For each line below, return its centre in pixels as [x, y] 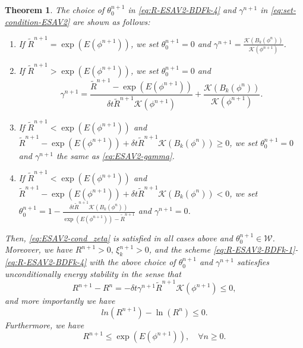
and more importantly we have [60, 301]
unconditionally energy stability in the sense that [93, 273]
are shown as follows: [111, 21]
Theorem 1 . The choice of [55, 10]
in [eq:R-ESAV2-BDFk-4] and [182, 10]
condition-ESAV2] [37, 21]
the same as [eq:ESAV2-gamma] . [115, 155]
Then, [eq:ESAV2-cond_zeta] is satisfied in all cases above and [119, 237]
